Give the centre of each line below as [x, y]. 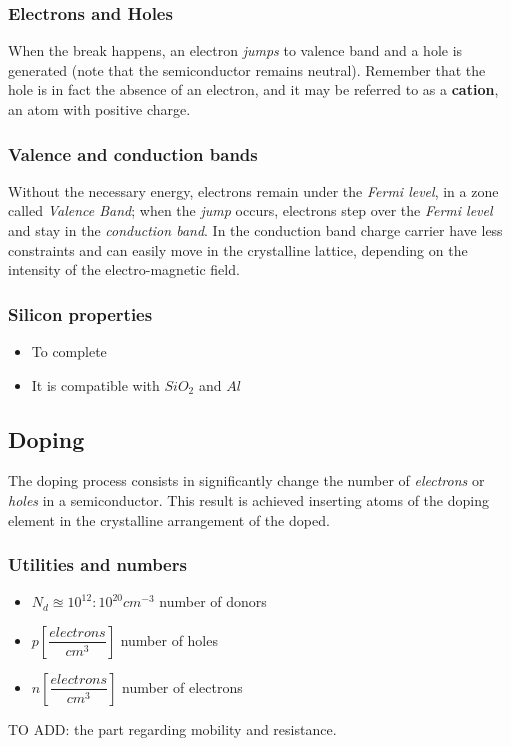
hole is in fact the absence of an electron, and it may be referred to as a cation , [253, 89]
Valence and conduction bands [133, 153]
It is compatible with [95, 384]
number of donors [213, 601]
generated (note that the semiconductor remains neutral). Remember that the [247, 69]
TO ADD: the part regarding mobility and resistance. [172, 728]
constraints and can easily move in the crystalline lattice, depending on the [238, 249]
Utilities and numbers [97, 564]
